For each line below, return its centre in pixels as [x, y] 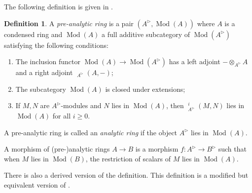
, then [175, 105]
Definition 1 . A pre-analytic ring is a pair [69, 23]
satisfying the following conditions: [56, 45]
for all [62, 116]
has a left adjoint [195, 61]
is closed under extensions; [145, 89]
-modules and [81, 105]
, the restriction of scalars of [128, 158]
